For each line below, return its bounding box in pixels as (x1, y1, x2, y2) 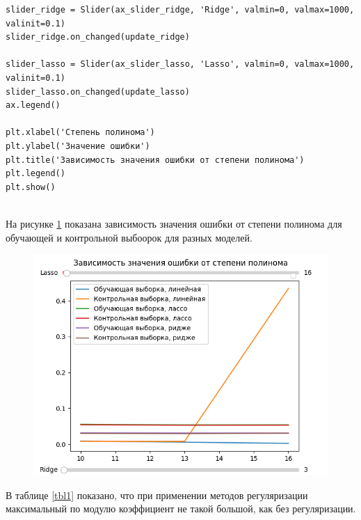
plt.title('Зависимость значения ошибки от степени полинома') (6, 155, 305, 165)
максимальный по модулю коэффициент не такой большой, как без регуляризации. (6, 501, 356, 516)
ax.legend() (6, 100, 61, 111)
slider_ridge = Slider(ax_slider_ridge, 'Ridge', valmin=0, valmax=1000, (6, 5, 355, 15)
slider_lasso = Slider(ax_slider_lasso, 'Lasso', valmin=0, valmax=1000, (6, 59, 355, 70)
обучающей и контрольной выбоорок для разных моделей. (6, 230, 252, 244)
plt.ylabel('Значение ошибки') (6, 141, 150, 151)
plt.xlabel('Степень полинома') (6, 127, 155, 138)
